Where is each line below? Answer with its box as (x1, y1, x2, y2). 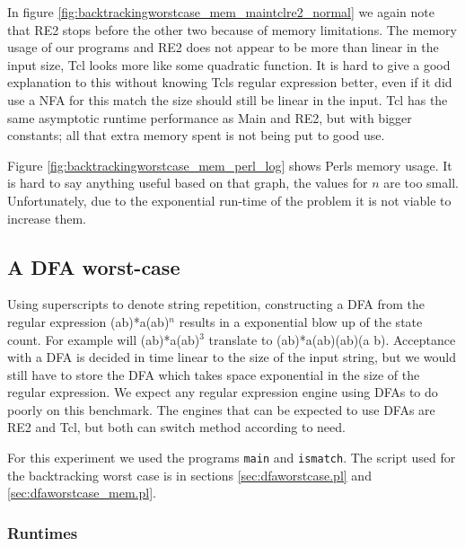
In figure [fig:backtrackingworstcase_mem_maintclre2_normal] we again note (7, 3, 434, 21)
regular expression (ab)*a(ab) (7, 312, 170, 331)
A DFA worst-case (7, 252, 180, 280)
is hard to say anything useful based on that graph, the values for (7, 173, 368, 192)
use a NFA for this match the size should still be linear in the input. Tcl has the (7, 90, 448, 109)
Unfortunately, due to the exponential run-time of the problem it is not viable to (7, 190, 452, 209)
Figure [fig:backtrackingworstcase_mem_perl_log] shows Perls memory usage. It (7, 155, 452, 174)
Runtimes (7, 521, 78, 543)
